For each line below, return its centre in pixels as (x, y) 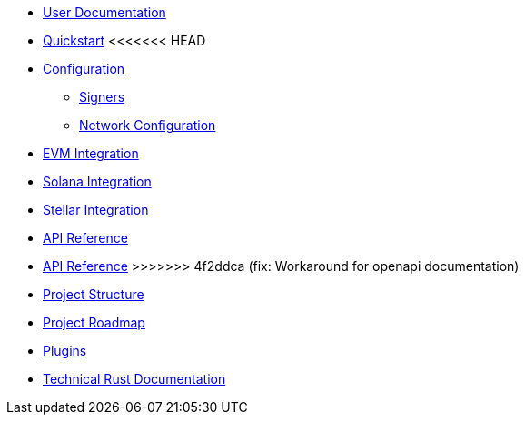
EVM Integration (91, 153)
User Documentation (104, 12)
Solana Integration (97, 181)
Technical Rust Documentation (134, 379)
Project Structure (94, 294)
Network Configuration (148, 125)
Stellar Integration (96, 210)
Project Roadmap (94, 322)
